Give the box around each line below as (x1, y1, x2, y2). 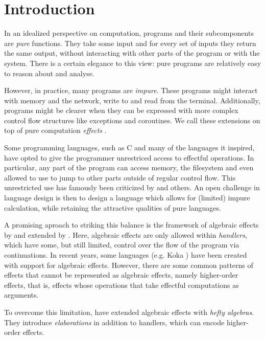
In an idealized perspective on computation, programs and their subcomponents (4, 28, 254, 38)
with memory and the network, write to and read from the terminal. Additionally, (4, 95, 260, 105)
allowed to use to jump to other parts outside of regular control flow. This (4, 172, 236, 183)
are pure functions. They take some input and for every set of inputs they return (4, 37, 256, 48)
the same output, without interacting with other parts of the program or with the (4, 48, 260, 58)
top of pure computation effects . (4, 125, 107, 135)
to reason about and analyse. (4, 67, 94, 78)
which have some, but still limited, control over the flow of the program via (4, 239, 239, 250)
